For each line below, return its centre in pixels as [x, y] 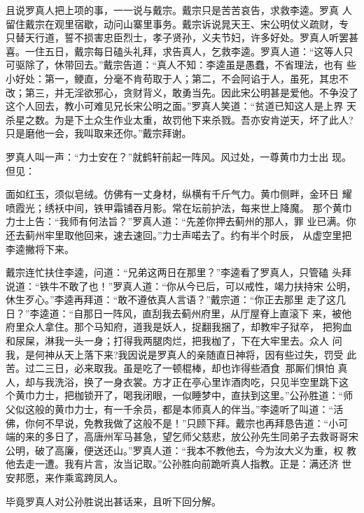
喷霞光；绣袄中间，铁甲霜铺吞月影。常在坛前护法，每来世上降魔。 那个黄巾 [179, 207]
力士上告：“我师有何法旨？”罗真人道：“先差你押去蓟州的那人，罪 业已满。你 [181, 221]
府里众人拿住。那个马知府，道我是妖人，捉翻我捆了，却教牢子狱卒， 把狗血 [179, 327]
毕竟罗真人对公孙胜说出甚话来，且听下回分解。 [113, 501]
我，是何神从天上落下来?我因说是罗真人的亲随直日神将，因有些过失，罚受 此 [181, 354]
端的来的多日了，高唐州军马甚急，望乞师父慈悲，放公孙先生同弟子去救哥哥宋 [182, 436]
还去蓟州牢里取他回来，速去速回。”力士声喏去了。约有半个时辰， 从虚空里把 [179, 234]
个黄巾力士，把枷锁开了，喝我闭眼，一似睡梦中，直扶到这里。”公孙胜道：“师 [180, 395]
